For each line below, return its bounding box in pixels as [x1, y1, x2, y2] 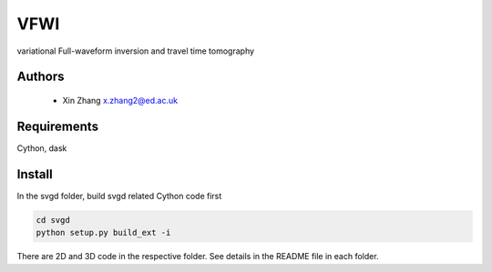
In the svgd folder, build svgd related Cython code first [16, 190, 222, 201]
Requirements [16, 118, 99, 134]
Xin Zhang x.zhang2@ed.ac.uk [62, 95, 178, 106]
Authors [16, 69, 65, 85]
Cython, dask [16, 142, 67, 154]
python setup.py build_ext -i [36, 227, 171, 238]
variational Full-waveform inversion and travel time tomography [16, 45, 255, 56]
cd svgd [36, 215, 70, 225]
